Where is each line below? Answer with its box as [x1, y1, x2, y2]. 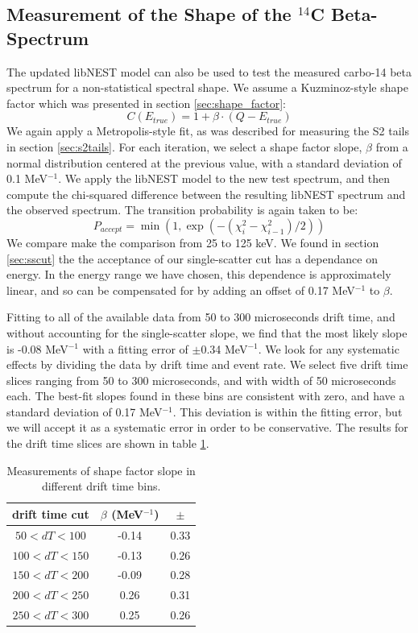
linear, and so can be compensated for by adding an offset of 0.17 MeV [6, 281, 355, 298]
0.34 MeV [201, 340, 248, 357]
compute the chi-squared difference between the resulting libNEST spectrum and [6, 185, 406, 202]
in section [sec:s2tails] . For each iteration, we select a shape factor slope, [6, 138, 362, 155]
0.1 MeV [6, 170, 48, 187]
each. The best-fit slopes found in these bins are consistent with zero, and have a [6, 387, 405, 404]
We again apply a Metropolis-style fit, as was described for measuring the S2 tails [6, 122, 410, 139]
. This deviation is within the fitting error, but [172, 403, 403, 420]
